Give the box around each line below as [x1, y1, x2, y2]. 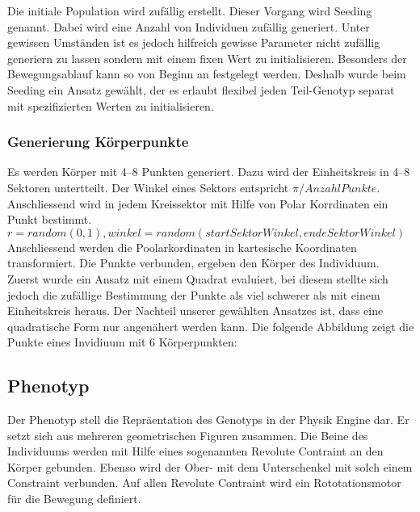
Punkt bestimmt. [7, 211, 92, 228]
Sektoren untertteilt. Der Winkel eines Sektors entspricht [7, 178, 289, 195]
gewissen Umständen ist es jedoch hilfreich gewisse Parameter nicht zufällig [7, 34, 380, 51]
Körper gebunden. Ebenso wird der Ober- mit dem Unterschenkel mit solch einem [7, 458, 413, 475]
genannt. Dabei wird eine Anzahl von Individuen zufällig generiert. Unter [7, 18, 370, 35]
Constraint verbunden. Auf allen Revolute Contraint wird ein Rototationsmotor [7, 474, 401, 491]
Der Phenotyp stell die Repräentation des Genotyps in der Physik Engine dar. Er [7, 411, 409, 428]
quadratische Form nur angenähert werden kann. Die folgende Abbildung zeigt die [7, 317, 414, 334]
